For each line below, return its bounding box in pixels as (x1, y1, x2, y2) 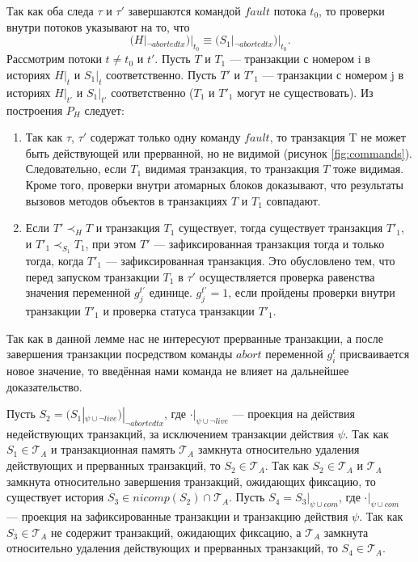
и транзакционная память (51, 441, 175, 458)
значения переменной (25, 284, 131, 301)
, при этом (85, 235, 137, 251)
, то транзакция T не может (269, 129, 406, 146)
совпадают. (266, 192, 321, 209)
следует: (84, 101, 125, 118)
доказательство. (6, 378, 82, 395)
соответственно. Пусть (106, 65, 217, 82)
